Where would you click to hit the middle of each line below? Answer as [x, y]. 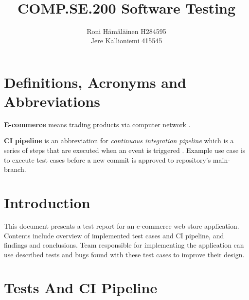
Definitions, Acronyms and [95, 82]
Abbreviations [52, 101]
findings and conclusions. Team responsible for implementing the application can [124, 245]
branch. [15, 169]
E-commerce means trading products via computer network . [97, 124]
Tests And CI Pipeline [81, 288]
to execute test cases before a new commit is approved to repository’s [107, 159]
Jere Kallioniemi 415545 [126, 41]
